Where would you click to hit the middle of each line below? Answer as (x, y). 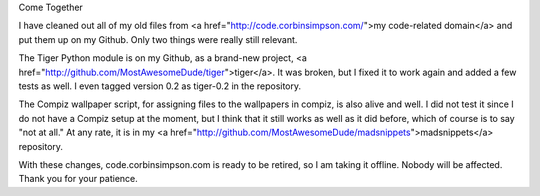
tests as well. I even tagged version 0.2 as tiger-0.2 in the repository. (160, 86)
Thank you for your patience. (78, 179)
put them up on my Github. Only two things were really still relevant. (158, 39)
